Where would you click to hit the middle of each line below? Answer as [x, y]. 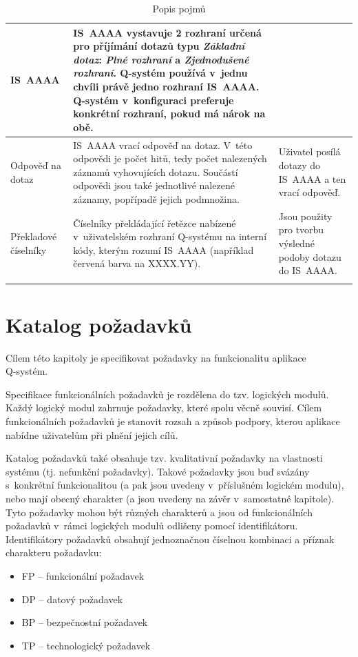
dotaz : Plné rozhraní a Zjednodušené [161, 59]
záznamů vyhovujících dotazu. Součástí [156, 171]
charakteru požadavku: [54, 552]
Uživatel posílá [309, 151]
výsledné [296, 243]
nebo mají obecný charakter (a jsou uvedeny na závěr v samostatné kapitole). [170, 498]
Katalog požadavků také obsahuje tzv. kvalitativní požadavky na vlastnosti [164, 458]
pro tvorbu [301, 229]
